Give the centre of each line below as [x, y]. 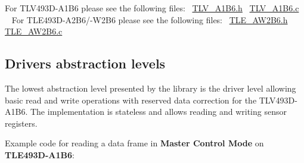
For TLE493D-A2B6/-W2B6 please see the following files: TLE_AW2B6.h [150, 19]
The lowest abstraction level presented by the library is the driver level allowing [151, 88]
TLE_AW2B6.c [34, 31]
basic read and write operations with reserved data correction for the [131, 100]
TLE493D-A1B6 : [40, 154]
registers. [21, 123]
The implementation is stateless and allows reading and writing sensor [158, 112]
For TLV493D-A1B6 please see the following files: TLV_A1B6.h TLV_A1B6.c [152, 8]
